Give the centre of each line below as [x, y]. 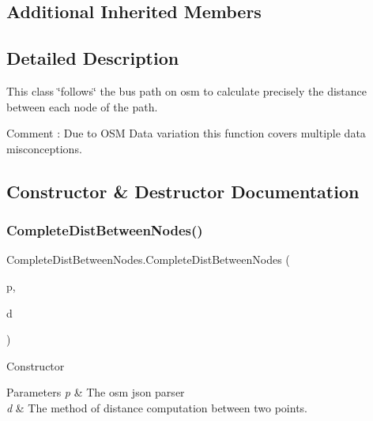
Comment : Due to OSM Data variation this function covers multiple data [186, 133]
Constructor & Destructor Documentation [183, 191]
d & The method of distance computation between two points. [157, 407]
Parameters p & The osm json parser [96, 392]
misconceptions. [44, 148]
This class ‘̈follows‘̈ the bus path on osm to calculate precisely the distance [186, 90]
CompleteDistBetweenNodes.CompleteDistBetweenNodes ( [148, 259]
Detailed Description [93, 58]
